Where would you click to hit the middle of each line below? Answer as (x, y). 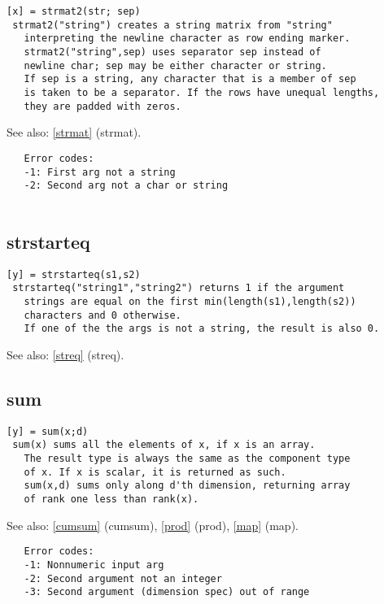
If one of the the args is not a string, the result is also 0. (202, 329)
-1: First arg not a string (100, 172)
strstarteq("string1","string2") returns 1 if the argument (179, 288)
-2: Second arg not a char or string (126, 186)
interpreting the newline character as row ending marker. (187, 39)
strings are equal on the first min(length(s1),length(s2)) (190, 301)
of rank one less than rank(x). (111, 500)
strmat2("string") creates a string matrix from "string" (172, 25)
